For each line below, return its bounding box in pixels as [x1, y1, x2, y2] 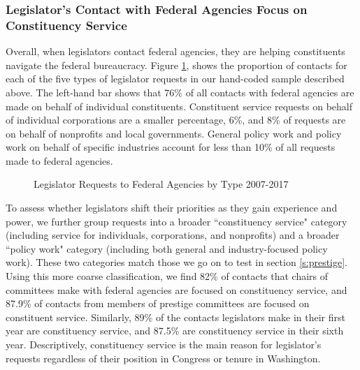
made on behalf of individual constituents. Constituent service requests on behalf [6, 98, 353, 113]
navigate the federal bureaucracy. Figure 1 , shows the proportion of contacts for [6, 57, 347, 72]
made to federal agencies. [6, 153, 113, 168]
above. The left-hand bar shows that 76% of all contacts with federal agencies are [6, 84, 354, 99]
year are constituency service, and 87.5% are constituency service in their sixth [6, 323, 344, 338]
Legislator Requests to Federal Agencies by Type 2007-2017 [34, 177, 289, 191]
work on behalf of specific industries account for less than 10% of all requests [6, 140, 336, 154]
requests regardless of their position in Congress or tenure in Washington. [6, 350, 321, 365]
